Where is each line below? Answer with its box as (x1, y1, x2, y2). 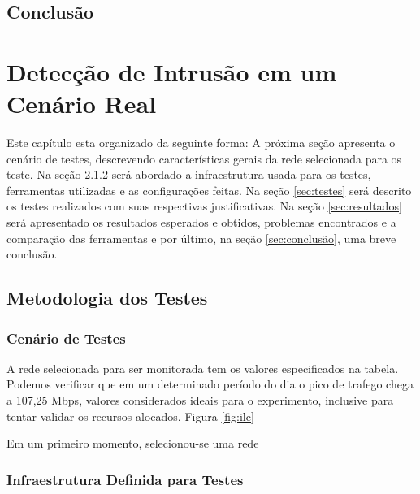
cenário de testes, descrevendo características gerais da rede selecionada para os (6, 149, 402, 167)
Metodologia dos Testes (6, 285, 208, 310)
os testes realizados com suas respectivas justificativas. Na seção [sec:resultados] (6, 197, 402, 214)
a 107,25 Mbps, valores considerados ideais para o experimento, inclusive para (6, 392, 394, 409)
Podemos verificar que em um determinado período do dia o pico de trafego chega (6, 375, 414, 392)
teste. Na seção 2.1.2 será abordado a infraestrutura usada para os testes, (6, 166, 371, 183)
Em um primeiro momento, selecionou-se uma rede (6, 435, 259, 452)
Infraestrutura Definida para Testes (6, 469, 244, 489)
